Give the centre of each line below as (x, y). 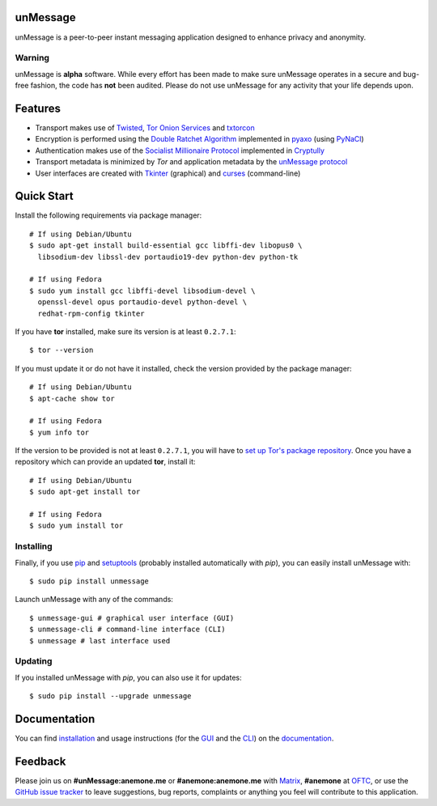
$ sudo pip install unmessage (89, 581)
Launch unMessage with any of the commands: (94, 600)
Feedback (40, 761)
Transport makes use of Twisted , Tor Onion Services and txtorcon (145, 127)
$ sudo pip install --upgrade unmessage (110, 696)
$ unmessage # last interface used (100, 641)
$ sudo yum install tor (76, 526)
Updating (34, 661)
